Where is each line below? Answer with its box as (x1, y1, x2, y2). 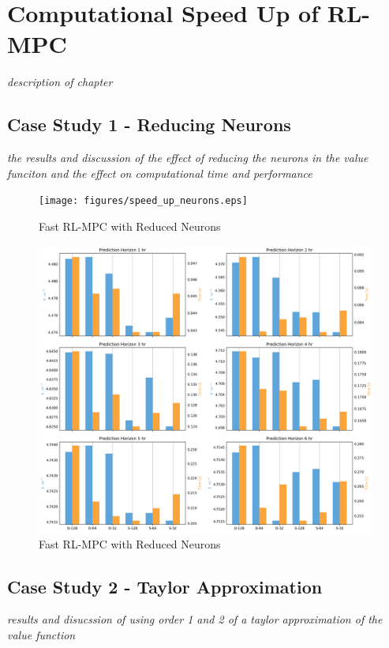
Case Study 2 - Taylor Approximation (7, 574, 323, 598)
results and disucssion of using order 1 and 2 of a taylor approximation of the (7, 611, 383, 627)
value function (7, 627, 76, 643)
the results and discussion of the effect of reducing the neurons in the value (7, 149, 368, 166)
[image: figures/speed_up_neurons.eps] (39, 195, 248, 207)
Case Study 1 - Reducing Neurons (7, 112, 291, 137)
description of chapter (7, 73, 113, 90)
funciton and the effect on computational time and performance (7, 164, 312, 181)
